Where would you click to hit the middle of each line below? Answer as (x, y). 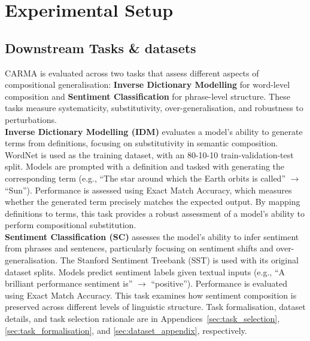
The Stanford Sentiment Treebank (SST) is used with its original (179, 260)
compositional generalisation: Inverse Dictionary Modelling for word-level (148, 85)
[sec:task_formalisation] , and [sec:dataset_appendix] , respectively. (126, 330)
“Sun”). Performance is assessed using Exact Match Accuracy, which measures (148, 190)
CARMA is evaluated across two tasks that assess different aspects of (132, 73)
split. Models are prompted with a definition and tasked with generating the (145, 166)
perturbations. (31, 119)
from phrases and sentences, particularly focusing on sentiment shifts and (139, 248)
